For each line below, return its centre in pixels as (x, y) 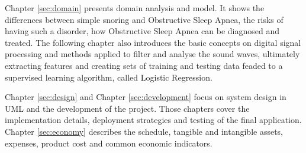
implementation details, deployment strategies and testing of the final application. (153, 120)
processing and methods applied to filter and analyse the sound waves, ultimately (152, 54)
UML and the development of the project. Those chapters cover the (127, 108)
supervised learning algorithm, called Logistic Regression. (109, 77)
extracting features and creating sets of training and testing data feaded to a (144, 65)
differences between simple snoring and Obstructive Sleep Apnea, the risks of (144, 19)
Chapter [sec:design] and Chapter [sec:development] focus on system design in (146, 97)
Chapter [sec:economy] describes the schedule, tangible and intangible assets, (144, 131)
